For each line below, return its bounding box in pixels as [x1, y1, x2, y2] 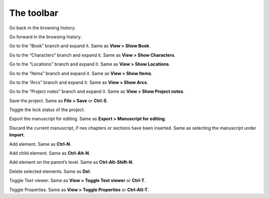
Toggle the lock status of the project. [9, 107, 85, 113]
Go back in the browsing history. [9, 25, 76, 31]
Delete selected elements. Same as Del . [9, 168, 91, 174]
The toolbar [9, 7, 58, 18]
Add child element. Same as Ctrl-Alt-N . [9, 150, 91, 156]
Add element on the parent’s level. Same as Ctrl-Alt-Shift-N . [9, 159, 134, 165]
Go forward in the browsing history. [9, 34, 82, 40]
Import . [9, 132, 25, 138]
